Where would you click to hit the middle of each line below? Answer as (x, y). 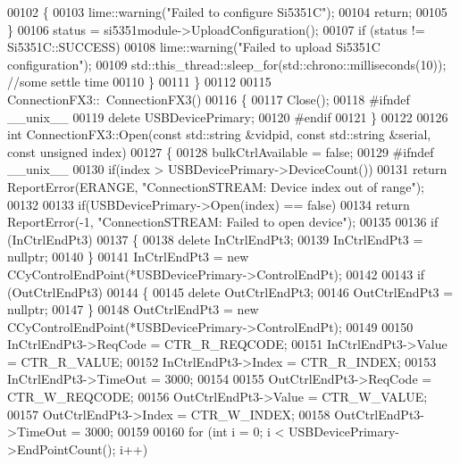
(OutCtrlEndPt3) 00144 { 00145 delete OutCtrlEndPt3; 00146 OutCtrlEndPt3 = (230, 291)
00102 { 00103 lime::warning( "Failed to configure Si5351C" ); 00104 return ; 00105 (227, 12)
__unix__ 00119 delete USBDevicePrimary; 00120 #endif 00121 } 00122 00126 (228, 116)
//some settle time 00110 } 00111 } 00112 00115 (139, 82)
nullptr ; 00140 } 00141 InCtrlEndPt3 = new (128, 257)
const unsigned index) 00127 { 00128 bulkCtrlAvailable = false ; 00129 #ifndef (221, 151)
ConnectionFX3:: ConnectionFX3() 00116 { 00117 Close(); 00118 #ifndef (209, 99)
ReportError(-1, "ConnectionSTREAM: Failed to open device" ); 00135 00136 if (223, 222)
